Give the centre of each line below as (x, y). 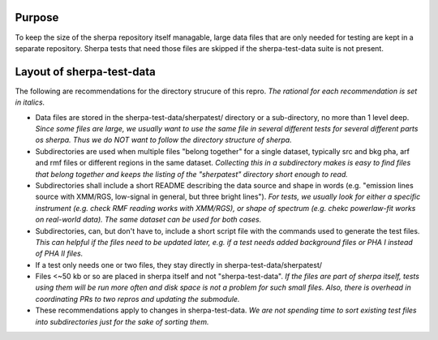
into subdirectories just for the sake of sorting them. (122, 321)
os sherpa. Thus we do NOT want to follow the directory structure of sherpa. (163, 140)
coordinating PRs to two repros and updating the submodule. (137, 299)
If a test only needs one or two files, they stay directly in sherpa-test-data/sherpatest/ (179, 265)
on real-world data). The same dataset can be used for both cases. (148, 220)
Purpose (37, 17)
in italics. (30, 102)
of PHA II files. (59, 254)
